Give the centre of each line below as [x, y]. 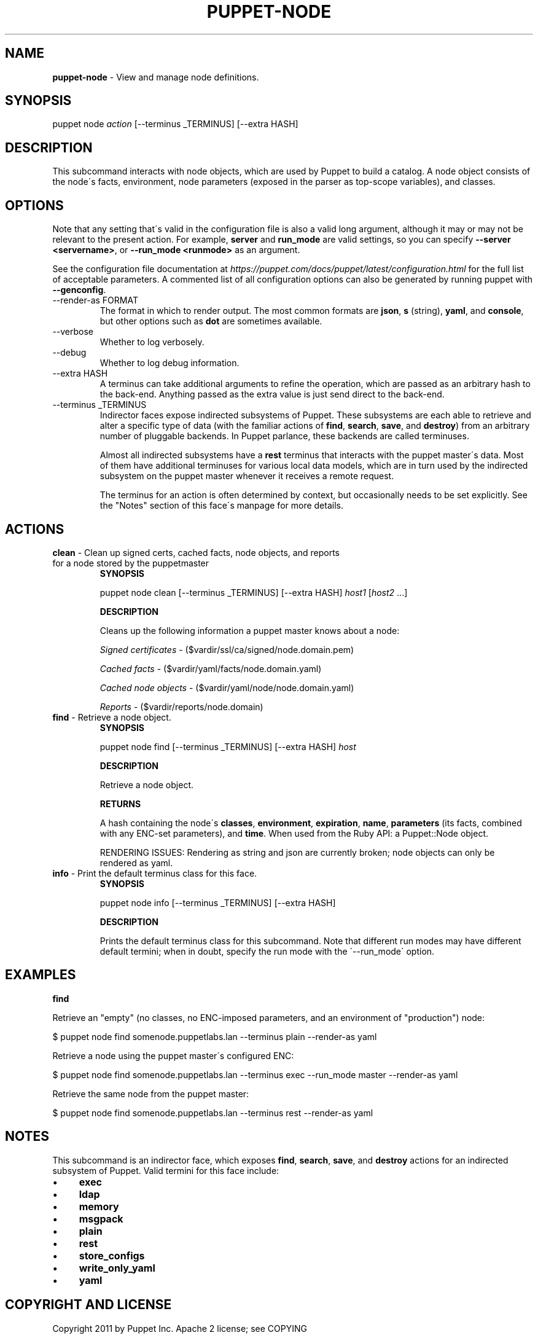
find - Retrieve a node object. [112, 717]
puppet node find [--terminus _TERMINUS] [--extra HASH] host [228, 746]
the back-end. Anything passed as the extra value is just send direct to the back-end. [272, 394]
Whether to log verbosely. [152, 342]
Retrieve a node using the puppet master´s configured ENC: [173, 1055]
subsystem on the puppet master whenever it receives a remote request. [247, 476]
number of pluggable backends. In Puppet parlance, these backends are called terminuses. [284, 436]
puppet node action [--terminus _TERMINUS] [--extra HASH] [175, 124]
